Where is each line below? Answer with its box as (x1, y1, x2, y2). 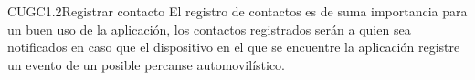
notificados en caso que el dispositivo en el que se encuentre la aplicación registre (7, 37, 460, 56)
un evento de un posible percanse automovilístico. (7, 55, 285, 74)
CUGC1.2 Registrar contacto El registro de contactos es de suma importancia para (7, 2, 468, 20)
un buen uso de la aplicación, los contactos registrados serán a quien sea (7, 19, 411, 38)
